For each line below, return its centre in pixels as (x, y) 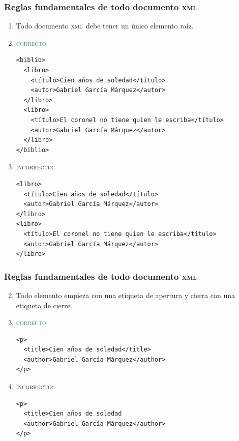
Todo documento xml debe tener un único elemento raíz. (105, 26)
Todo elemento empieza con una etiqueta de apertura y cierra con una (126, 295)
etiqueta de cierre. (44, 305)
